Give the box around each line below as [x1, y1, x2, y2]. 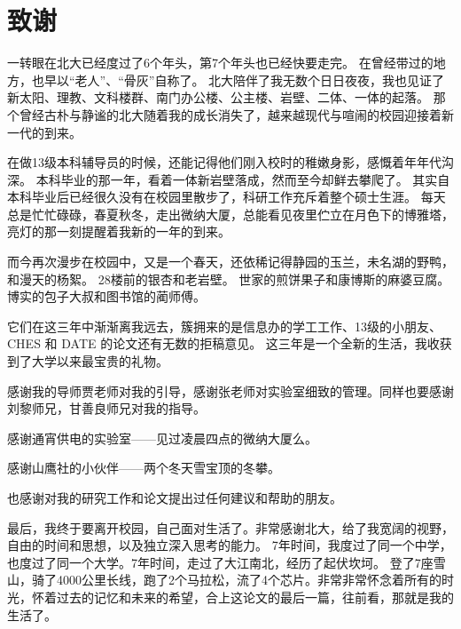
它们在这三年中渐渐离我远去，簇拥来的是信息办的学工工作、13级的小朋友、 [7, 316, 441, 335]
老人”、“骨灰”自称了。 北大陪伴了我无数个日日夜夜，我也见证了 [74, 70, 445, 89]
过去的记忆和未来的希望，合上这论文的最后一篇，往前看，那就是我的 [56, 587, 454, 606]
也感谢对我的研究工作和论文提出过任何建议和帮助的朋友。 [7, 489, 342, 506]
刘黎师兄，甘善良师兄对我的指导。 [7, 399, 206, 418]
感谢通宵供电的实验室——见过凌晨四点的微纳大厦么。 [7, 428, 317, 447]
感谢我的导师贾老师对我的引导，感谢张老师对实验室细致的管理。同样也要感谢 [7, 381, 454, 400]
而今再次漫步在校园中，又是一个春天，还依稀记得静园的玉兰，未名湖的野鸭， [7, 252, 454, 271]
